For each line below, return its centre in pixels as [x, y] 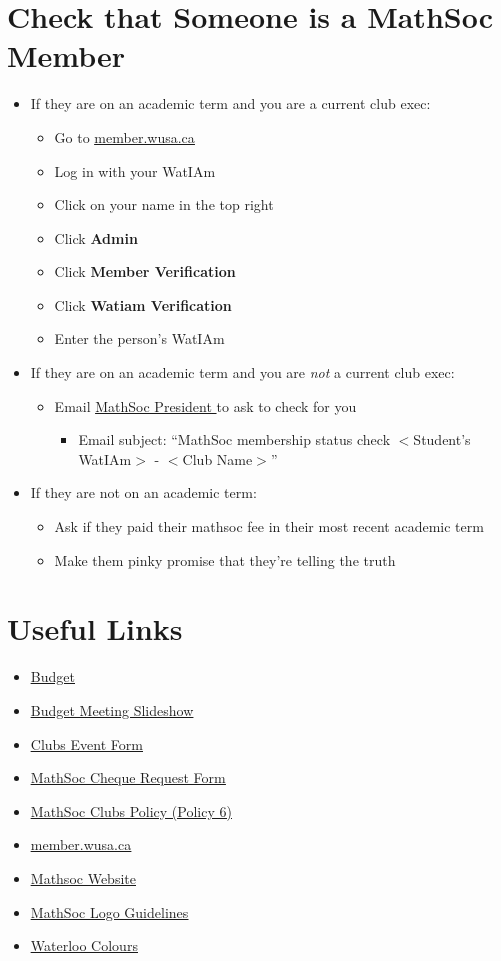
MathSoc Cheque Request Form [128, 777]
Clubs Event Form [86, 743]
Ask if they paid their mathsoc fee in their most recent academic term [269, 526]
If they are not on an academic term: [143, 492]
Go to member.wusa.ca [124, 136]
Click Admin [96, 237]
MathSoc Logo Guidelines [109, 911]
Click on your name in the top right [164, 204]
